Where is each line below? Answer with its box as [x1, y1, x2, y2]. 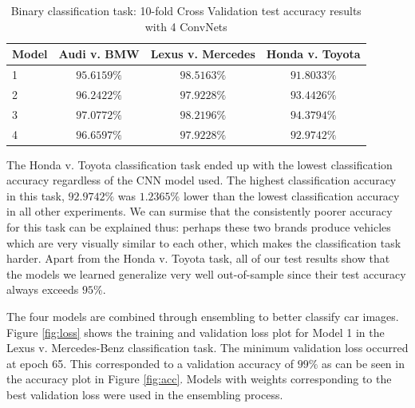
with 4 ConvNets [144, 18, 227, 34]
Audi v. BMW [58, 46, 140, 62]
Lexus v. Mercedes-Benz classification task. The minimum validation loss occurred [6, 339, 409, 356]
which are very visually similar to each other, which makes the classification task [6, 234, 401, 251]
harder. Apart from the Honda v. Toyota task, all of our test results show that [6, 250, 390, 267]
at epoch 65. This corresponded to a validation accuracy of [6, 355, 294, 371]
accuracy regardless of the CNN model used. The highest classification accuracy [6, 172, 397, 188]
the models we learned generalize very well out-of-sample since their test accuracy [6, 265, 406, 282]
